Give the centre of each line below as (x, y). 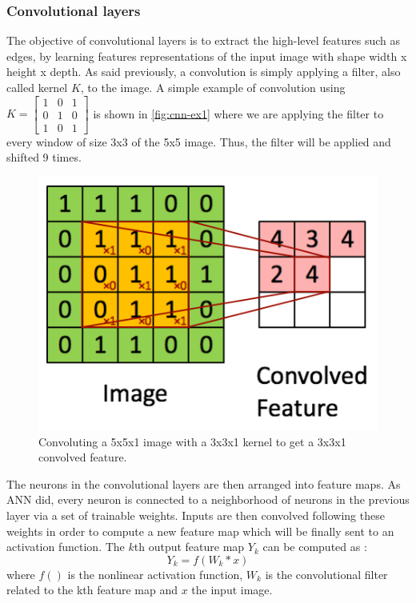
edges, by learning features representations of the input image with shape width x (207, 56)
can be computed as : (315, 547)
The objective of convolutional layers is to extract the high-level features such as (204, 40)
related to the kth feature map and (92, 590)
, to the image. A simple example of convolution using (213, 87)
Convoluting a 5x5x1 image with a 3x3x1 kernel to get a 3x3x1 (192, 441)
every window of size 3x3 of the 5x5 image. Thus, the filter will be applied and (199, 141)
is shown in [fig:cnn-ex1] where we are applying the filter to (238, 113)
